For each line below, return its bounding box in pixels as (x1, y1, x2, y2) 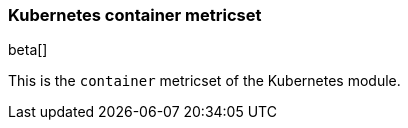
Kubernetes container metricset (8, 5, 262, 25)
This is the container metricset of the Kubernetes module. (8, 72, 401, 90)
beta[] (8, 41, 48, 59)
